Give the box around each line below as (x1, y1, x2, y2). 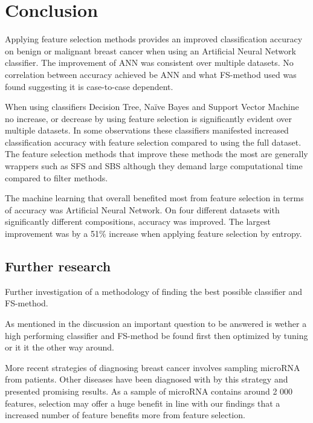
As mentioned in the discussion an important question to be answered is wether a (5, 317, 307, 330)
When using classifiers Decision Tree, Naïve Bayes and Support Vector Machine (5, 100, 299, 113)
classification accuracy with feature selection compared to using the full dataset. (5, 135, 302, 148)
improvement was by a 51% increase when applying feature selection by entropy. (5, 227, 302, 240)
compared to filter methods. (5, 171, 108, 184)
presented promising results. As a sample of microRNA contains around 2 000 (5, 384, 293, 397)
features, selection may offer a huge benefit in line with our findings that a (5, 396, 280, 409)
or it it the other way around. (5, 341, 114, 354)
